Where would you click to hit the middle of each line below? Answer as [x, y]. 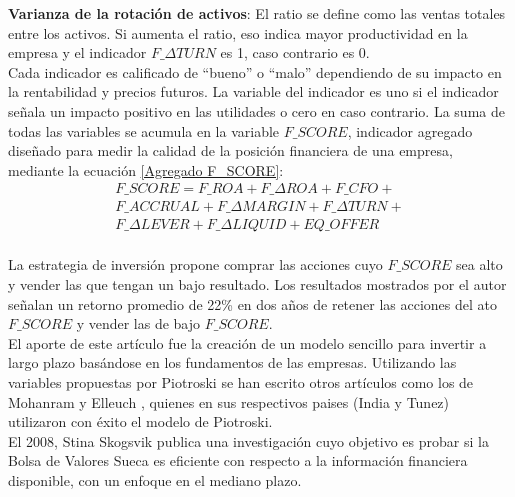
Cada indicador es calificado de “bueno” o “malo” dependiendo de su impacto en [255, 71]
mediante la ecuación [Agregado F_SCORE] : [146, 169]
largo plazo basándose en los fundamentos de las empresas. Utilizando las [232, 362]
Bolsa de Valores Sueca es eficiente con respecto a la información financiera [238, 460]
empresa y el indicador [77, 52]
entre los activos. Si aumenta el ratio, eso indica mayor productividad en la [238, 32]
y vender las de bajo [138, 323]
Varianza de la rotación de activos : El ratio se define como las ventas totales [257, 13]
